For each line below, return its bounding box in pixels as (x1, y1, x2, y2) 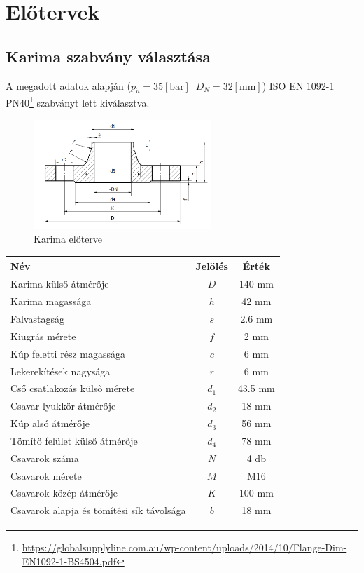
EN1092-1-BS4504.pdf (22, 554, 116, 568)
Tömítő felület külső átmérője (10, 433, 138, 447)
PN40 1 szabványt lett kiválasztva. (6, 93, 150, 110)
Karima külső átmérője (10, 276, 109, 291)
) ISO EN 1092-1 (262, 78, 335, 93)
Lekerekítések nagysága (10, 363, 111, 378)
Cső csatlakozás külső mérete (10, 381, 135, 396)
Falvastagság (10, 311, 64, 326)
